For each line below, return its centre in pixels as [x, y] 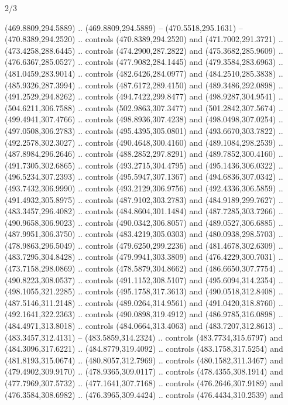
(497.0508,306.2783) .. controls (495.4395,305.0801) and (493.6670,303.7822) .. [144, 130]
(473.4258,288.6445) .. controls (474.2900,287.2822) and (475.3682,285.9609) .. [144, 50]
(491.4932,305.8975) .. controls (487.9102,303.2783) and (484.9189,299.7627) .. [144, 199]
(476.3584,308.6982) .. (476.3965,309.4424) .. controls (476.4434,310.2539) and [144, 394]
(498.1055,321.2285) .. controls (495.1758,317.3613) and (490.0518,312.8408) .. [144, 291]
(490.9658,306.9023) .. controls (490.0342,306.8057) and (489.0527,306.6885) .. [144, 222]
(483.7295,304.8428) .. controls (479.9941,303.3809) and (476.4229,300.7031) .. [144, 257]
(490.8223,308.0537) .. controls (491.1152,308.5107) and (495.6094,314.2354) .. [144, 279]
